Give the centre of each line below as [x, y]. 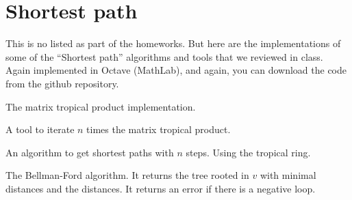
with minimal [288, 175]
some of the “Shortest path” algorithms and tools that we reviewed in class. [164, 56]
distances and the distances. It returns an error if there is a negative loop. [161, 188]
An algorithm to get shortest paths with [90, 152]
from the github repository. [62, 83]
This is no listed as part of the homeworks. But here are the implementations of [173, 43]
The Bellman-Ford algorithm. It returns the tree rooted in [127, 175]
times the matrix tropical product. [159, 129]
